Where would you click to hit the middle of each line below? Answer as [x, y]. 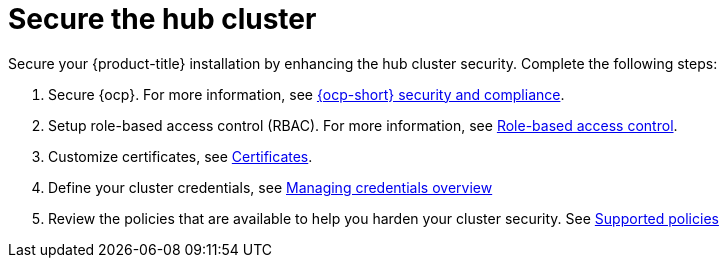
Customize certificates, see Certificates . [180, 156]
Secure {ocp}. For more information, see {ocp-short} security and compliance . [306, 94]
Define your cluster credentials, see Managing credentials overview [270, 187]
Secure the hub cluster [162, 19]
